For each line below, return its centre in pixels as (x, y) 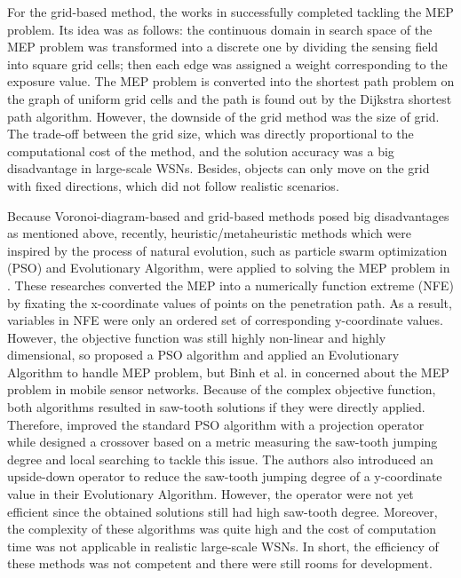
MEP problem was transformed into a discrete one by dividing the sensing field (223, 47)
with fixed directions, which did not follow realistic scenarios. (173, 185)
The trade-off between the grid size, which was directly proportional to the (211, 134)
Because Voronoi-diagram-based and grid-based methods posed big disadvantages (228, 215)
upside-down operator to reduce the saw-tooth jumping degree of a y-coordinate (225, 476)
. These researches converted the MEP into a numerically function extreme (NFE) (230, 285)
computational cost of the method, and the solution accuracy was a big (201, 150)
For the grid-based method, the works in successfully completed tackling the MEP (230, 12)
